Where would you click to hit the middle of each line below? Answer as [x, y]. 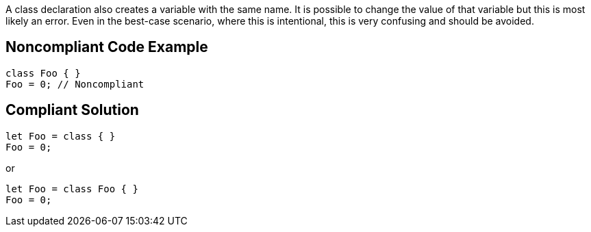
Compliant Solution [72, 110]
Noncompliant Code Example [107, 47]
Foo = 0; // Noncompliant [75, 84]
